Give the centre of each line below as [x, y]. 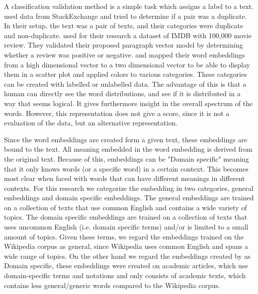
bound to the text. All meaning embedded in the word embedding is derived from [128, 149]
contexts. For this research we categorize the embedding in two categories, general [129, 188]
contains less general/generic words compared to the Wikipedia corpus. [112, 285]
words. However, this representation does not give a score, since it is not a [117, 113]
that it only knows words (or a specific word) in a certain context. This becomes [126, 168]
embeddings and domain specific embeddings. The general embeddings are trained [129, 198]
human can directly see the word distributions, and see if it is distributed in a [122, 93]
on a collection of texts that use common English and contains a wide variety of [126, 207]
